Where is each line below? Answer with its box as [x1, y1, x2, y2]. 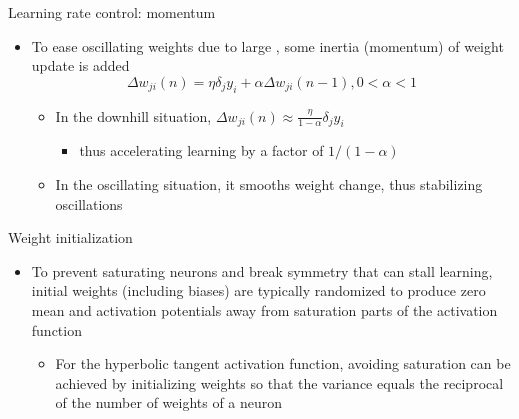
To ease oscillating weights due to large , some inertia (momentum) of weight [31, 35, 504, 56]
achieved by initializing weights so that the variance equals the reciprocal [55, 372, 504, 393]
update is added [31, 55, 130, 76]
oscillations [55, 193, 123, 214]
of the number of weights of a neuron [55, 392, 283, 413]
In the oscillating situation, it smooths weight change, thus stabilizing [55, 173, 483, 194]
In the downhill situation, [55, 105, 212, 126]
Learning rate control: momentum [8, 2, 216, 22]
